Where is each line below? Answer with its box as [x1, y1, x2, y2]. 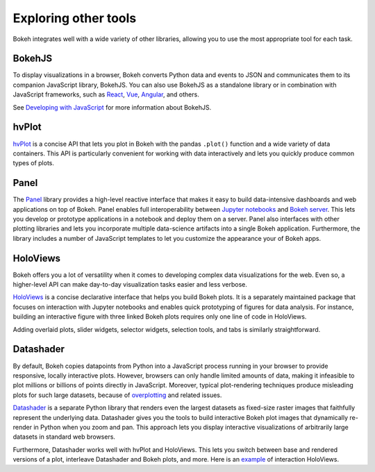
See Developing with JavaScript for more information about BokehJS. [12, 103, 212, 111]
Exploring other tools [12, 10, 137, 26]
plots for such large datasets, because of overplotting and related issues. [12, 391, 222, 399]
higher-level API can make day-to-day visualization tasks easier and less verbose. [12, 280, 248, 289]
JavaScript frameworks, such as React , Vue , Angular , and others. [12, 90, 199, 99]
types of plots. [12, 159, 55, 167]
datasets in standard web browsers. [12, 432, 116, 441]
